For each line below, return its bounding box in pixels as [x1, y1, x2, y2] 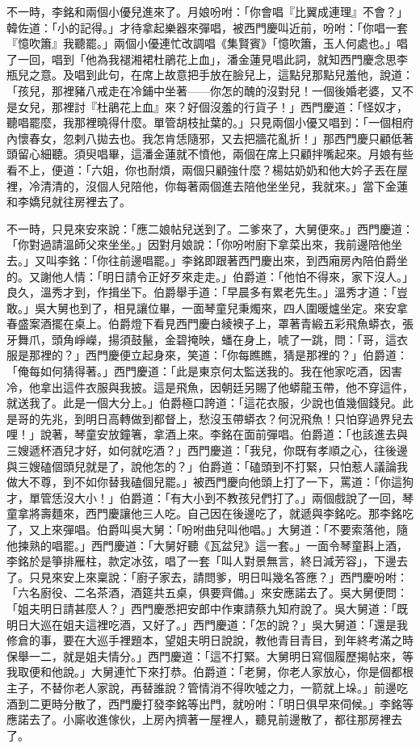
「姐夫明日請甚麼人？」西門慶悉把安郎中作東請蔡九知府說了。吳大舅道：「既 [6, 599, 408, 616]
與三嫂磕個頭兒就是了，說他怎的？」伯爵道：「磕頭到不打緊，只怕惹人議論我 [6, 457, 408, 474]
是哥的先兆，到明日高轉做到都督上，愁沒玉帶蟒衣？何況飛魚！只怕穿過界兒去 [6, 410, 414, 427]
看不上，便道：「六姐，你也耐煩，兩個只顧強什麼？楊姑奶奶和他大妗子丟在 [6, 161, 397, 178]
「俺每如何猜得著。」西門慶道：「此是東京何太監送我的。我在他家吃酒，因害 [6, 363, 402, 380]
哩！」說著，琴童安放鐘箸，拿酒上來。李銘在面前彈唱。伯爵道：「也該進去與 [6, 426, 408, 443]
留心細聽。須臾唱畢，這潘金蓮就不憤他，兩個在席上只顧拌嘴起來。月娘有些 [17, 145, 414, 162]
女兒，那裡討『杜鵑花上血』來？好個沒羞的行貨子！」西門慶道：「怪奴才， [17, 98, 408, 115]
